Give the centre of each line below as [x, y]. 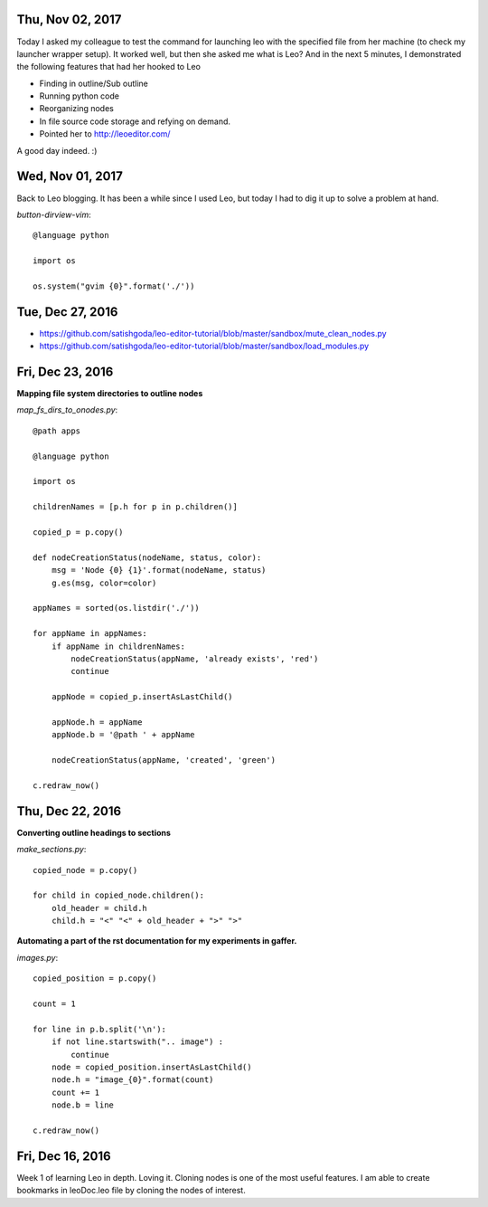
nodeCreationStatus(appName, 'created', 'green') [163, 760]
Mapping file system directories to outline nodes [110, 394]
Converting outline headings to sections [94, 832]
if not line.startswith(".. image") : [137, 1042]
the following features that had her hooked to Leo [108, 67]
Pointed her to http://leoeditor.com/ [105, 134]
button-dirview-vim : [54, 214]
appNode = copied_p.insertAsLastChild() [142, 697]
